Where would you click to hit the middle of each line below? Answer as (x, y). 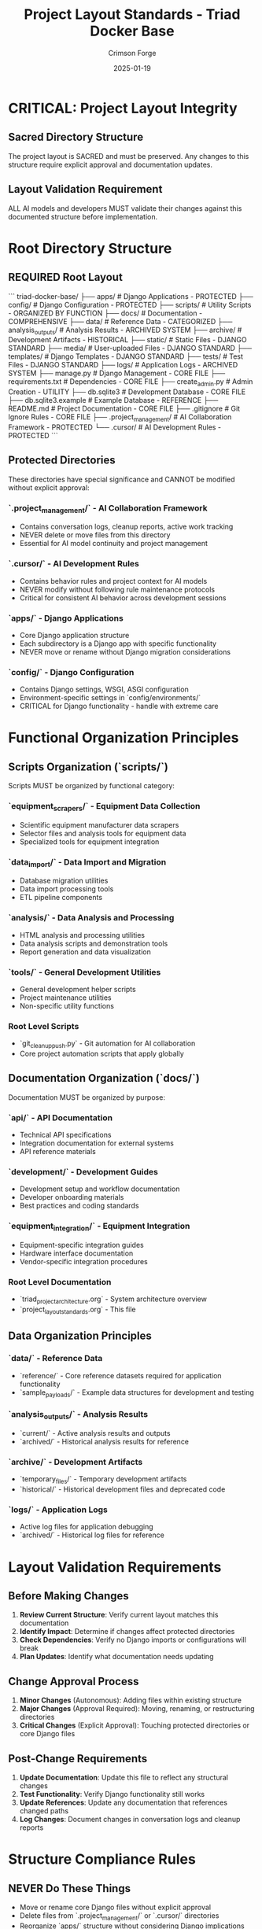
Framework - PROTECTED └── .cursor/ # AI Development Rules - (115, 427)
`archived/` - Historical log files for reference (92, 1535)
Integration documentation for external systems (97, 1143)
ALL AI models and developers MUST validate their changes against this (125, 208)
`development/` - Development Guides (83, 1172)
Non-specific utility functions (66, 1005)
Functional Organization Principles (124, 738)
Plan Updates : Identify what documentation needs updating (116, 1657)
